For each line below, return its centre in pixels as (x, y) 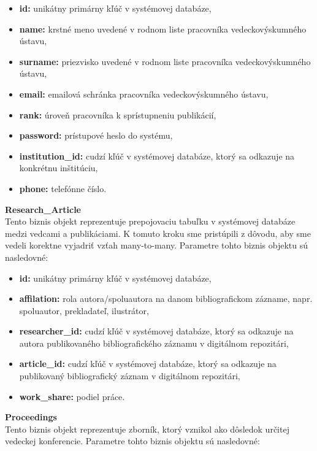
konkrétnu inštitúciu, (59, 168)
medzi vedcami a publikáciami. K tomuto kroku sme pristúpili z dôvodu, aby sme (158, 233)
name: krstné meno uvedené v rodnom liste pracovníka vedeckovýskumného (163, 29)
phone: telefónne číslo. (63, 188)
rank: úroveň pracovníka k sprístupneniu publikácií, (118, 114)
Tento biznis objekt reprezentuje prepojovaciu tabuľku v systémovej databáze (150, 221)
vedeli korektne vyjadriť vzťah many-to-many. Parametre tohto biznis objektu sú (157, 245)
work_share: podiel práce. (72, 396)
